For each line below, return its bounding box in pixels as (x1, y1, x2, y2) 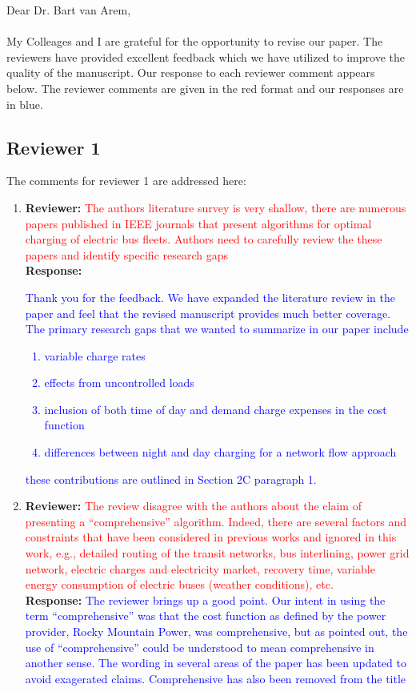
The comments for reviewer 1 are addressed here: (6, 172, 246, 189)
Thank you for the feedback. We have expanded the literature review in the (25, 288, 395, 305)
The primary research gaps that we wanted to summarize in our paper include (25, 320, 409, 337)
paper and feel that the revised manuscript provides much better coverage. (25, 304, 391, 321)
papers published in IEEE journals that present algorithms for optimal (25, 215, 372, 231)
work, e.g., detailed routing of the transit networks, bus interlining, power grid (25, 545, 410, 561)
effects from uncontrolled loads (44, 374, 194, 391)
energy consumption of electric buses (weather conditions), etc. (25, 576, 334, 593)
